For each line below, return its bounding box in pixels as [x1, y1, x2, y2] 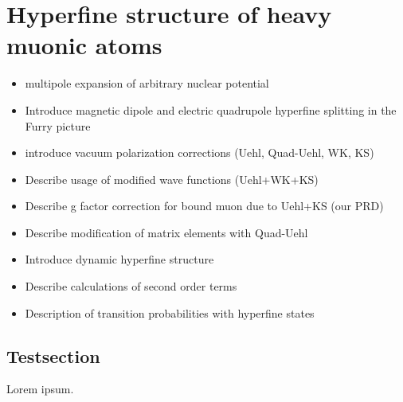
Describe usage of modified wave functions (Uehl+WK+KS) [25, 170, 319, 187]
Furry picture [25, 117, 91, 134]
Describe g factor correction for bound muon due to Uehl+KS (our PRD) [25, 197, 384, 214]
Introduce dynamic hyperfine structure [25, 251, 214, 267]
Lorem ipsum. [6, 381, 74, 397]
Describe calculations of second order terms [25, 278, 237, 295]
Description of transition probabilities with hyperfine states [25, 304, 315, 321]
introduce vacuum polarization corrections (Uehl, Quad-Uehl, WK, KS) [25, 144, 374, 161]
